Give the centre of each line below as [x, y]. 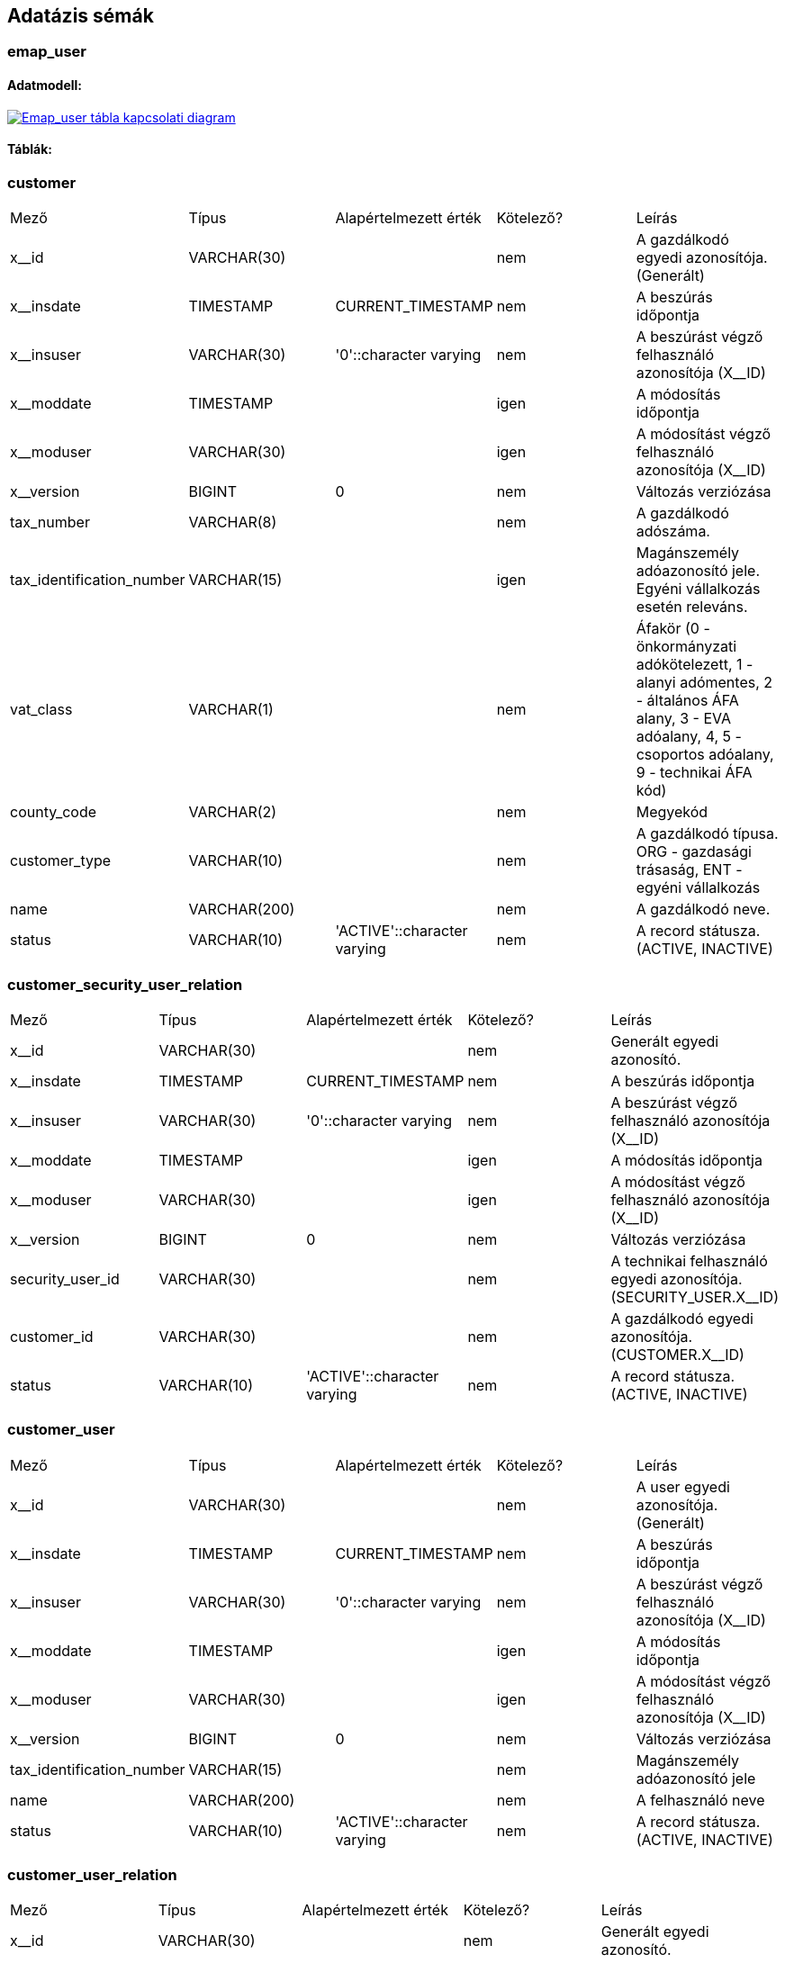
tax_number [50, 522]
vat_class [41, 710]
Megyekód [672, 812]
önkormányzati [686, 647]
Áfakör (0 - [673, 629]
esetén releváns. [692, 607]
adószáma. [673, 531]
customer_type [61, 861]
